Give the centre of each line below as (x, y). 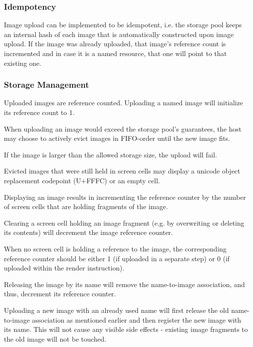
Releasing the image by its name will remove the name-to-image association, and (125, 284)
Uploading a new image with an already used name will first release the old (117, 310)
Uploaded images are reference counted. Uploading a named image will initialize (124, 103)
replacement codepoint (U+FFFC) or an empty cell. (82, 180)
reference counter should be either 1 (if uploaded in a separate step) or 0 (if (117, 258)
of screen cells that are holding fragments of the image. (86, 206)
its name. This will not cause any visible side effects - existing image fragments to (126, 329)
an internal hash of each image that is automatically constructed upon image (119, 34)
